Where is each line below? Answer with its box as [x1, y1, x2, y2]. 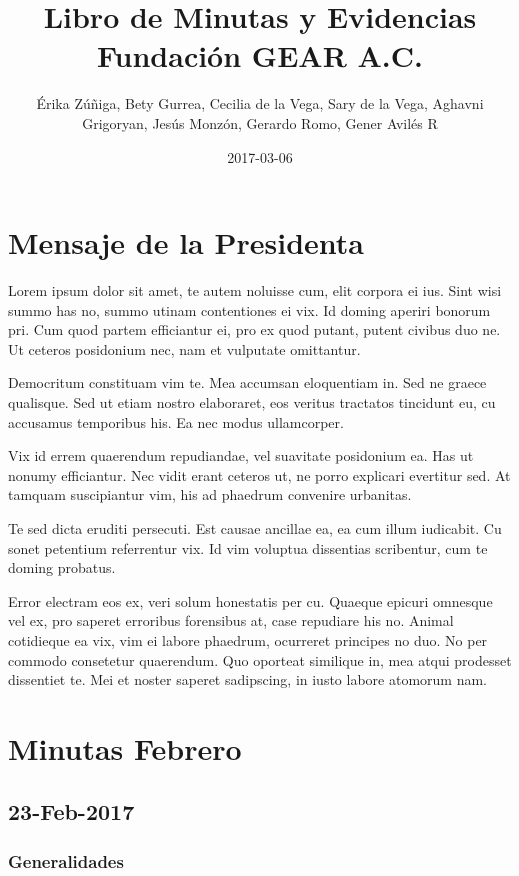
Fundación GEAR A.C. [96, 35, 424, 76]
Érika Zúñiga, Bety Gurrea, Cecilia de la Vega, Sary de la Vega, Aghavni [36, 93, 484, 114]
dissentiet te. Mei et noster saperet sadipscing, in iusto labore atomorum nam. [8, 669, 488, 690]
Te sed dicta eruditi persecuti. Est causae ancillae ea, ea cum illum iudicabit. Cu [8, 517, 502, 538]
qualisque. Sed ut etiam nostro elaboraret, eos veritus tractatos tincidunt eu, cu [8, 392, 496, 412]
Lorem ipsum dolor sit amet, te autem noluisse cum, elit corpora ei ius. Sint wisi [8, 280, 502, 301]
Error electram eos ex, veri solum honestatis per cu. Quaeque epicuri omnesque [8, 590, 493, 611]
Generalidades [8, 848, 124, 873]
